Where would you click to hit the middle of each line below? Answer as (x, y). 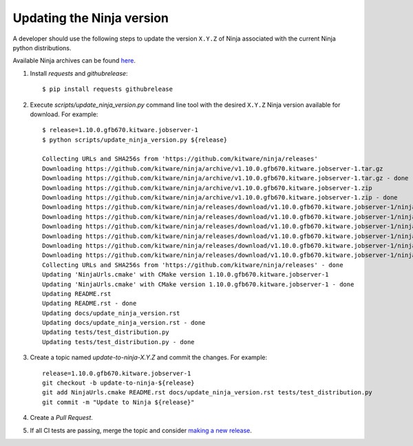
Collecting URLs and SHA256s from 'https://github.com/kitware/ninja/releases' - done (193, 265)
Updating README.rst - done (89, 304)
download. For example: (64, 114)
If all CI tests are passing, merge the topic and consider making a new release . (141, 430)
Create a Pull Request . (61, 418)
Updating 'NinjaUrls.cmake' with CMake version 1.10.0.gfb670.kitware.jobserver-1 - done (198, 284)
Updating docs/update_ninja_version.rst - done (124, 323)
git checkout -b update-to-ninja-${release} (119, 383)
